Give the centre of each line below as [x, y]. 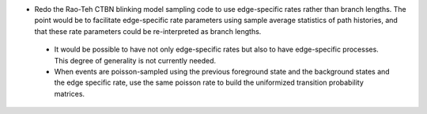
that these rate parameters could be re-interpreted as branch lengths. [148, 31]
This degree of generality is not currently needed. [135, 60]
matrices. [70, 93]
